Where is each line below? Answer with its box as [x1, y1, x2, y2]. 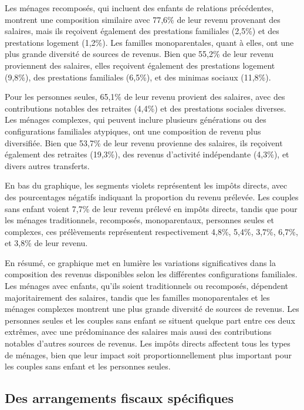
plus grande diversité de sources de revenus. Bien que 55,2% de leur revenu [5, 48, 274, 60]
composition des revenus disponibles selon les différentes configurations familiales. [5, 268, 298, 280]
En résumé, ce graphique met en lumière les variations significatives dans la [5, 256, 276, 268]
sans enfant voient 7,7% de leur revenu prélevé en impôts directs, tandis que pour [5, 202, 298, 214]
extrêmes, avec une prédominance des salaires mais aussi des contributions [5, 325, 272, 338]
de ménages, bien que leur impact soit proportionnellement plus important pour [5, 348, 292, 361]
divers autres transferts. [5, 159, 90, 172]
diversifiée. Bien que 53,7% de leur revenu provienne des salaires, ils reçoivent [5, 136, 283, 149]
